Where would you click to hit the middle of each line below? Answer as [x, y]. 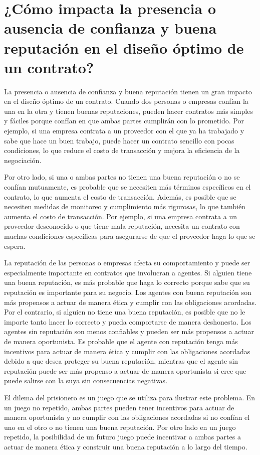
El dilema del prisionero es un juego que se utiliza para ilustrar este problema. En [130, 397]
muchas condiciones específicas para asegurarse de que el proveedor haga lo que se [130, 236]
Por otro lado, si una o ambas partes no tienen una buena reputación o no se [122, 177]
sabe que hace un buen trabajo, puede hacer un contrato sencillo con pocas [119, 140]
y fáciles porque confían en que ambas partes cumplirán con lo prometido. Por [124, 121]
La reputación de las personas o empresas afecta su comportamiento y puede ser [127, 263]
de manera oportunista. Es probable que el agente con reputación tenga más [121, 341]
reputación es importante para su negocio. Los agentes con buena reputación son [128, 292]
